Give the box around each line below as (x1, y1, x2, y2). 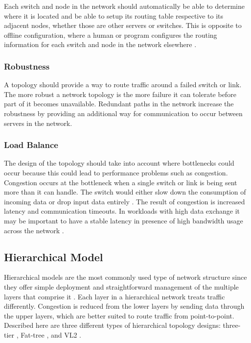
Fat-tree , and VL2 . (21, 329, 81, 340)
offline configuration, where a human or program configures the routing (4, 29, 217, 40)
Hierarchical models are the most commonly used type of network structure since (4, 272, 247, 282)
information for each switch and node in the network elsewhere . (4, 39, 197, 49)
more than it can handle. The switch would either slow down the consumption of (4, 187, 246, 197)
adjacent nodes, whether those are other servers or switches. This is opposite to (4, 20, 242, 30)
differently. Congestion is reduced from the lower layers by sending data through (4, 301, 245, 311)
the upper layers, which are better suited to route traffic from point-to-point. (4, 310, 234, 320)
